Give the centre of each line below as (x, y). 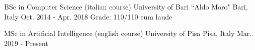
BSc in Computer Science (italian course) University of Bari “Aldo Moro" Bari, (126, 6)
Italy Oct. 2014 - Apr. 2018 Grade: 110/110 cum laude (88, 16)
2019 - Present (26, 43)
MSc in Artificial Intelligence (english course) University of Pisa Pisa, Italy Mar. (128, 33)
